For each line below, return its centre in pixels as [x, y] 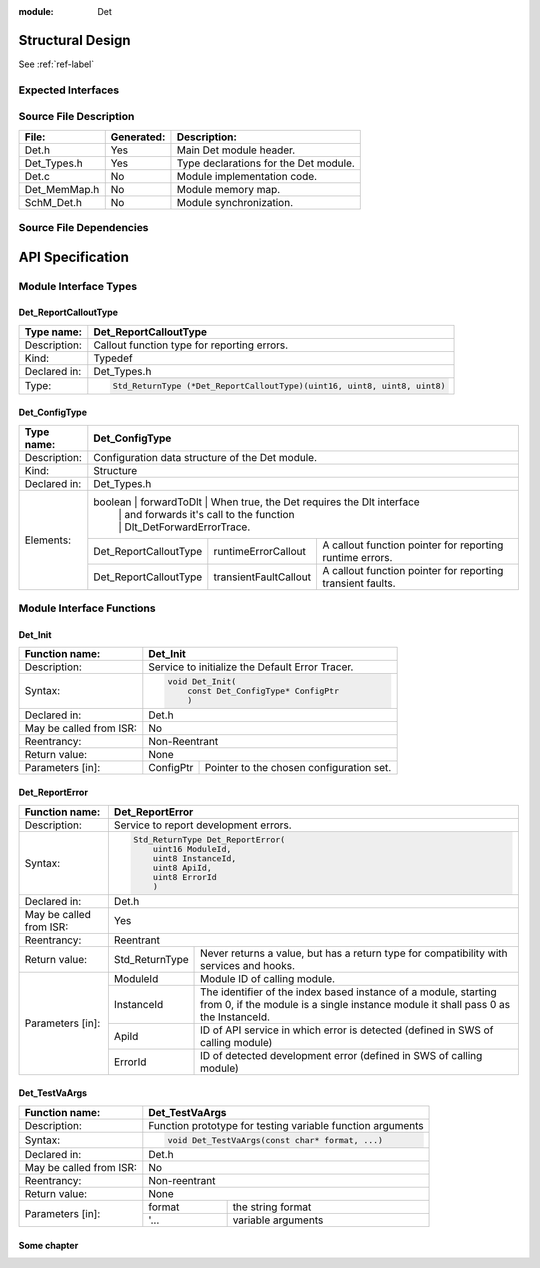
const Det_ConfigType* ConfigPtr [263, 690]
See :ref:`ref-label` [56, 64]
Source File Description [76, 117]
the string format [272, 1207]
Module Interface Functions [87, 608]
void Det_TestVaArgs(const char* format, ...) [275, 1140]
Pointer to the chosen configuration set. [298, 767]
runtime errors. [357, 557]
